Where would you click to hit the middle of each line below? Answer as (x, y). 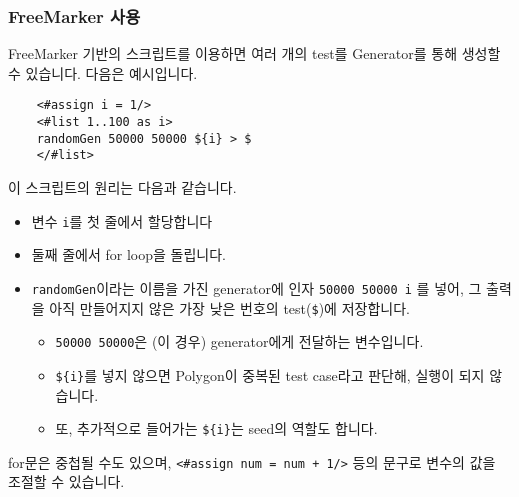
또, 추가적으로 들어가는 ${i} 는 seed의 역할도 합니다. (216, 428)
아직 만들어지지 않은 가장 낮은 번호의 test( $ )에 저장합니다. (229, 307)
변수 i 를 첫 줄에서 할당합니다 (122, 220)
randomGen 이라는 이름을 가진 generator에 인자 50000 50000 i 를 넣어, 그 (256, 287)
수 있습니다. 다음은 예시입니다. (103, 72)
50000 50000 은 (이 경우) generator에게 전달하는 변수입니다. (239, 341)
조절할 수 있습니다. (66, 481)
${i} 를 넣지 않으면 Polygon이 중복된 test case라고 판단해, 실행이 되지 (270, 374)
